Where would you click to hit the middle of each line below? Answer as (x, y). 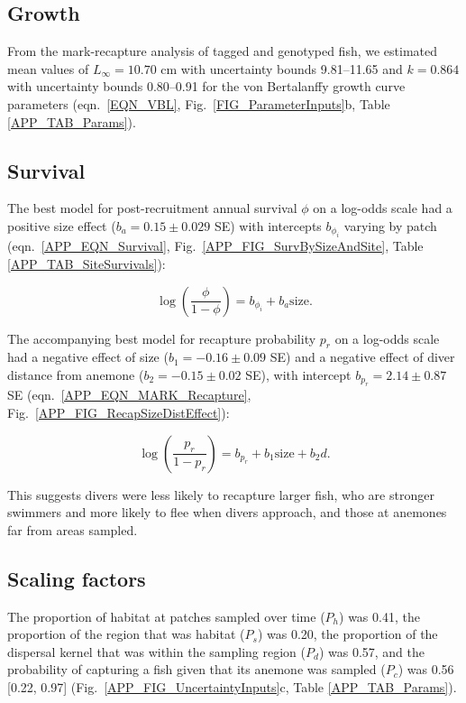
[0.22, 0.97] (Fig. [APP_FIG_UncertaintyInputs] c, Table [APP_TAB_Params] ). (232, 686)
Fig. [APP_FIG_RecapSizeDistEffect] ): (119, 412)
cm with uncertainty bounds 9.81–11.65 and (282, 68)
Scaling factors (77, 578)
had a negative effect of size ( (88, 357)
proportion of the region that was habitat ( (126, 634)
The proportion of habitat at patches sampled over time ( (166, 616)
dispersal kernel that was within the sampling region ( (156, 651)
